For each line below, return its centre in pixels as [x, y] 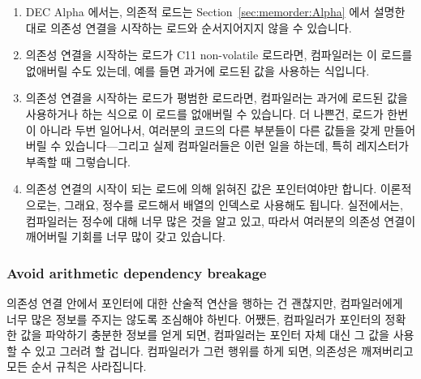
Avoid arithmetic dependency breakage [137, 272]
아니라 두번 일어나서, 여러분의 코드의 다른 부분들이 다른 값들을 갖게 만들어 [228, 129]
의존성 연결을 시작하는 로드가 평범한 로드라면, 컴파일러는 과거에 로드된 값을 [217, 98]
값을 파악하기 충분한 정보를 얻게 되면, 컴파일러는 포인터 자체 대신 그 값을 [205, 335]
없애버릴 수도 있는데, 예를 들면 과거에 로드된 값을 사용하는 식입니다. [198, 70]
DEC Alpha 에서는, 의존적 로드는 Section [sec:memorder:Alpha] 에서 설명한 [215, 11]
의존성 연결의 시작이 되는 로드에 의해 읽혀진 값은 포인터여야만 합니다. [201, 189]
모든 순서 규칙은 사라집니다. [77, 366]
